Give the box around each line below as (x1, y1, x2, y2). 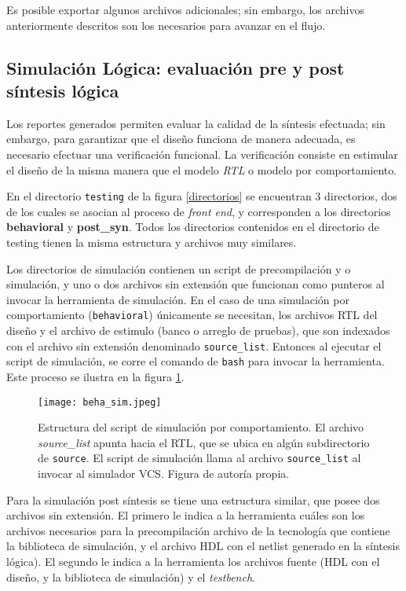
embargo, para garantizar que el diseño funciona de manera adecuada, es (6, 130, 356, 147)
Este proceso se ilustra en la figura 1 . (6, 368, 185, 384)
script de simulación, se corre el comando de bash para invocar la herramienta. (6, 353, 385, 369)
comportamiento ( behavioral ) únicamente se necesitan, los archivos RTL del (6, 307, 378, 323)
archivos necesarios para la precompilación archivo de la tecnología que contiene (6, 522, 390, 538)
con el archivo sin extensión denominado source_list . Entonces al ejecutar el (6, 337, 382, 354)
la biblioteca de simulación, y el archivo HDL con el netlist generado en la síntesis (6, 538, 400, 554)
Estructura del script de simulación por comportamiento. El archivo (38, 419, 364, 435)
